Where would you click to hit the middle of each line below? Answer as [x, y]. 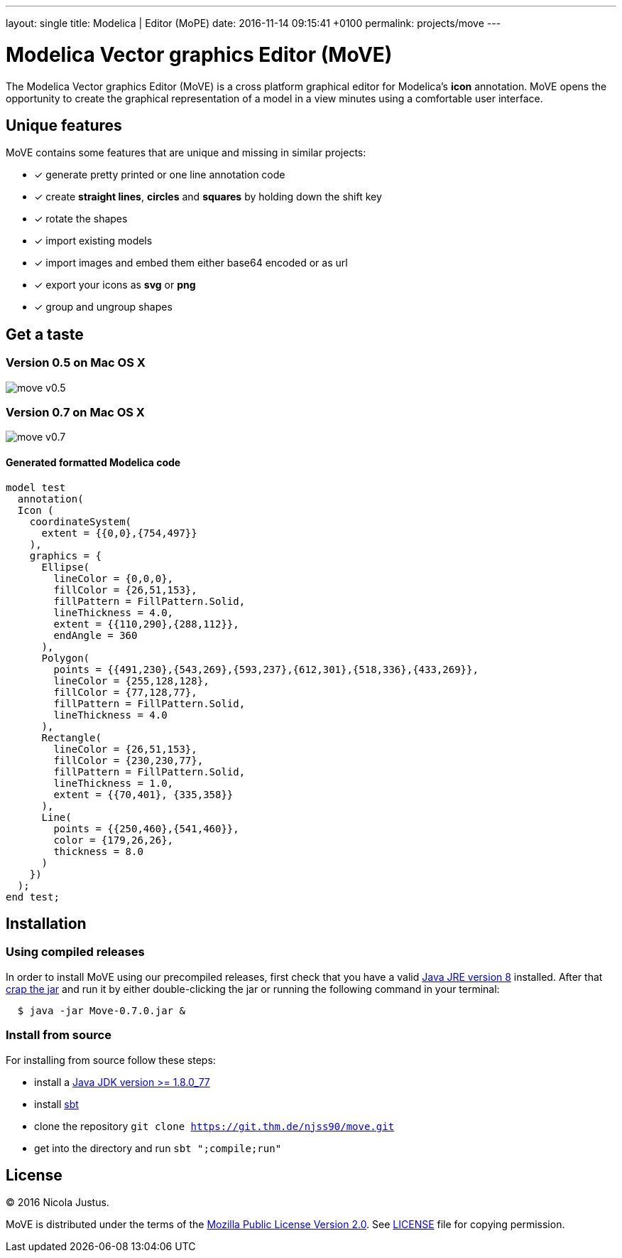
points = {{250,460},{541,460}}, [146, 828]
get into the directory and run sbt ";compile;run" [158, 1148]
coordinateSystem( [81, 521]
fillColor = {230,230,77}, [129, 760]
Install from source [59, 1035]
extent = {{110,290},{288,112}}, [146, 624]
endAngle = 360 [96, 635]
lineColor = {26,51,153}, [125, 749]
